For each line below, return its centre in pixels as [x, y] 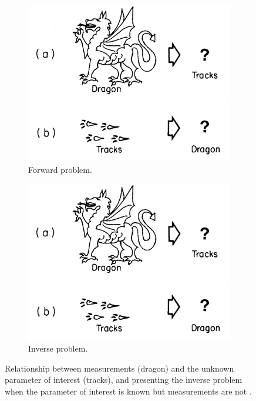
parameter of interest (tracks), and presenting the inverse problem [124, 380]
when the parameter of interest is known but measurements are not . [128, 391]
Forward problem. [60, 169]
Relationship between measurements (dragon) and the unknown [119, 368]
